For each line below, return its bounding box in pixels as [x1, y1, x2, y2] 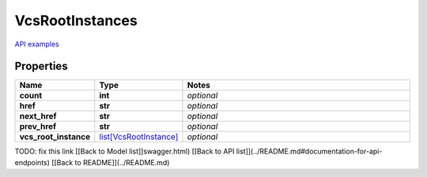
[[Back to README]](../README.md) [51, 157, 170, 167]
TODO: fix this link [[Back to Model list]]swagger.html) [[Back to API [14, 146, 235, 157]
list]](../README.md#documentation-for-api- [236, 146, 383, 157]
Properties [14, 60, 68, 73]
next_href [19, 111, 57, 122]
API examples [14, 39, 59, 49]
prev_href [19, 121, 57, 132]
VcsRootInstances [14, 12, 138, 29]
